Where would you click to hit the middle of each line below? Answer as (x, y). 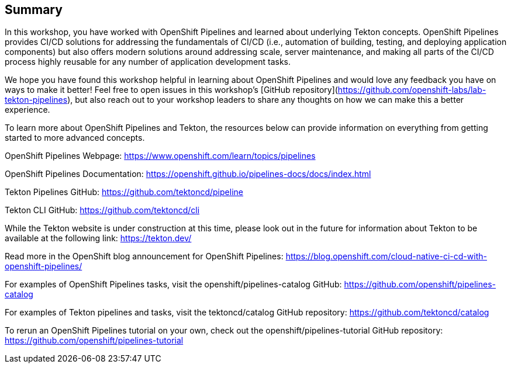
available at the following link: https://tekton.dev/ (98, 238)
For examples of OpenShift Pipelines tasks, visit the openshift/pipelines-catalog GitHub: (173, 284)
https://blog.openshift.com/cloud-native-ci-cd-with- (386, 256)
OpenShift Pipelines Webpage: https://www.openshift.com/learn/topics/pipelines (160, 156)
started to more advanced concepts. (75, 138)
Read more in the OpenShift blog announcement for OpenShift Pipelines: (144, 256)
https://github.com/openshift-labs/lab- (412, 90)
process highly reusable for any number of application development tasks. (148, 62)
